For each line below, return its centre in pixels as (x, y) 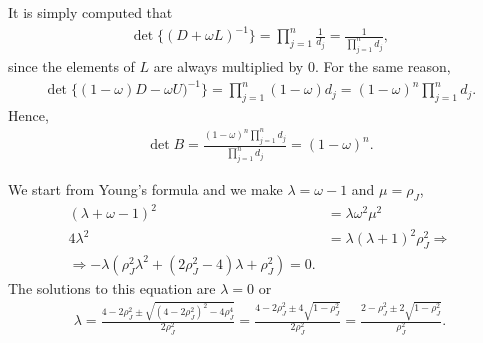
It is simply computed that (90, 12)
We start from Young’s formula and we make (145, 189)
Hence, (28, 114)
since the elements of (71, 65)
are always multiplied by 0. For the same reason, (302, 65)
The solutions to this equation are (112, 287)
